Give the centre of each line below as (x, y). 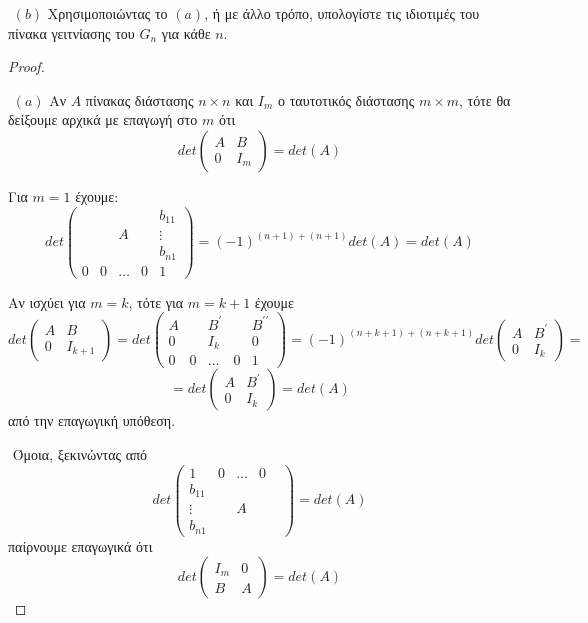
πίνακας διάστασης (139, 99)
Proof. (26, 66)
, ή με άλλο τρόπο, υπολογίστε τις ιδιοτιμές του (342, 13)
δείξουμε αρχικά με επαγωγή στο (103, 119)
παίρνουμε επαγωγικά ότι (80, 545)
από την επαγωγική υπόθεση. (92, 420)
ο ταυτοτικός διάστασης (346, 99)
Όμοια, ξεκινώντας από (80, 453)
